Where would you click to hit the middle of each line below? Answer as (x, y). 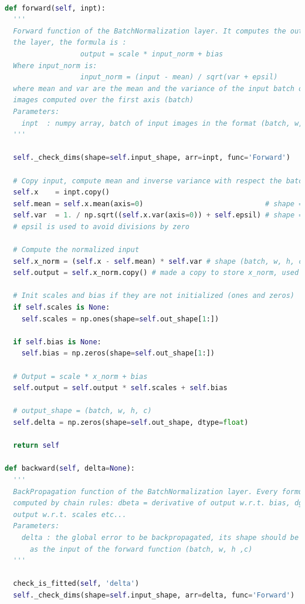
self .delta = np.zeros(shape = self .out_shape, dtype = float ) (131, 422)
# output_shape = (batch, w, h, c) (82, 411)
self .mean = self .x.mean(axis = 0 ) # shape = (158, 204)
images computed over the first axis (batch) (104, 100)
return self (36, 446)
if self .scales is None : (62, 308)
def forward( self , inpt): (55, 8)
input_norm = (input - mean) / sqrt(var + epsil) (179, 77)
